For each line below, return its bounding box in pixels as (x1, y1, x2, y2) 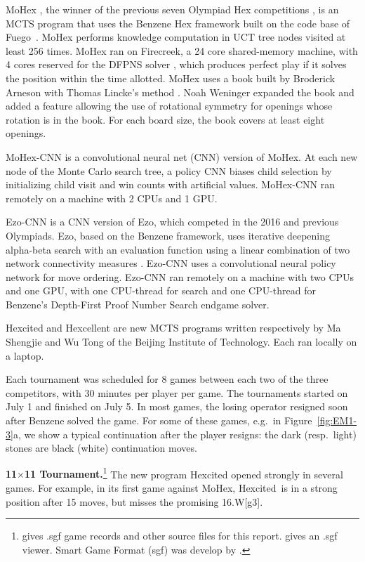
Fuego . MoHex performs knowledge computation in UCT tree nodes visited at (6, 30, 346, 44)
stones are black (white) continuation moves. (6, 440, 197, 455)
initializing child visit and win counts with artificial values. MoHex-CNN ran (6, 177, 335, 192)
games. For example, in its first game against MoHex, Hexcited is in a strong (6, 481, 338, 495)
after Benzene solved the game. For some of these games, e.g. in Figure (6, 413, 312, 428)
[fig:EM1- (317, 413, 357, 428)
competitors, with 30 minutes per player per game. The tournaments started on (6, 385, 348, 400)
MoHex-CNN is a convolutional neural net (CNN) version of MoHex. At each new (6, 149, 358, 164)
